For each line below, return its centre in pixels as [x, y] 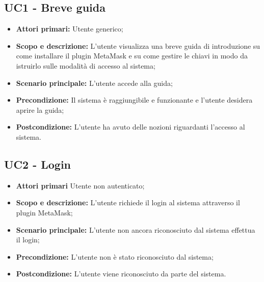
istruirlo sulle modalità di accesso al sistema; [86, 65]
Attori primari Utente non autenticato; [80, 185]
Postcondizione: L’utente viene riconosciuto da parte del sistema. [121, 274]
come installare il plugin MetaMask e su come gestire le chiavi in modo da [132, 56]
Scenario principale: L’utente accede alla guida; [94, 83]
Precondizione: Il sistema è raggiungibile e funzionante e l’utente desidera [134, 100]
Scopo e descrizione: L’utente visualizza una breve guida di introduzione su [138, 45]
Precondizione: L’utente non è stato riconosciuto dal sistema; [115, 256]
